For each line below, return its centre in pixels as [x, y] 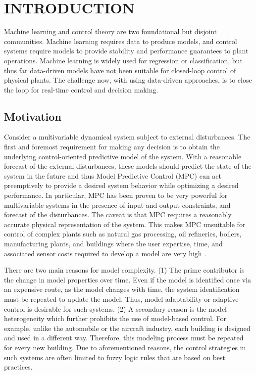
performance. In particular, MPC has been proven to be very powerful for [116, 195]
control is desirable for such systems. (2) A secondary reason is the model [116, 308]
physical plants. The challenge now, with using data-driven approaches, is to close [128, 80]
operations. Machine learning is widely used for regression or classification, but [123, 60]
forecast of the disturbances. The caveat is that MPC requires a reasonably [118, 214]
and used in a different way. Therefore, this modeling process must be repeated [124, 338]
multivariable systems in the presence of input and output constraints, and [117, 205]
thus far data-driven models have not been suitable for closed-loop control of [120, 70]
